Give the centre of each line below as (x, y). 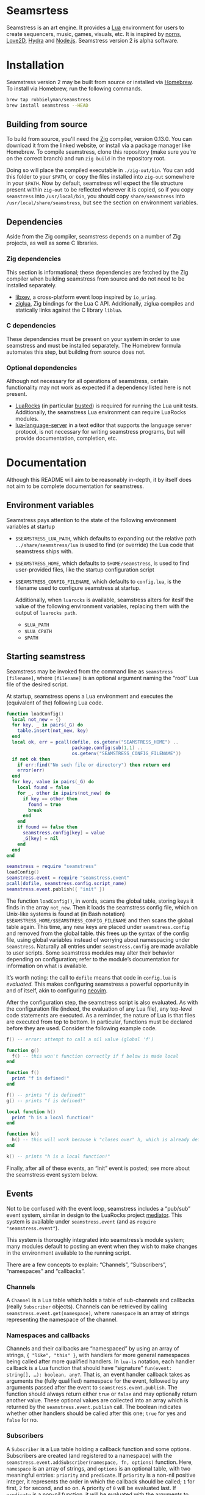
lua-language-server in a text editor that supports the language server (103, 425)
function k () (23, 1134)
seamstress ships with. (44, 551)
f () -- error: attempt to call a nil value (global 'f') (80, 1039)
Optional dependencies (42, 368)
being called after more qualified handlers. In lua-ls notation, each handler (101, 1361)
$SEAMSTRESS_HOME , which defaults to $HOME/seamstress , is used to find (102, 563)
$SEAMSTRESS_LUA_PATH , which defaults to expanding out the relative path (106, 538)
